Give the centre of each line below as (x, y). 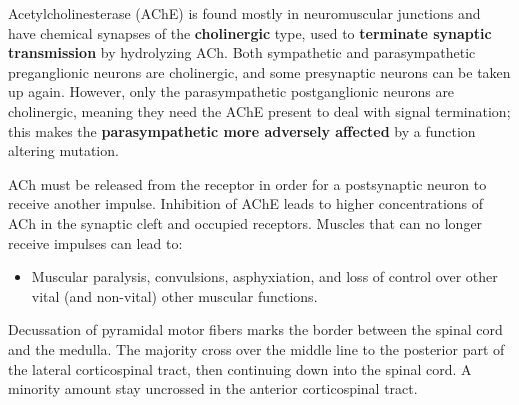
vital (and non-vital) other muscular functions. (174, 295)
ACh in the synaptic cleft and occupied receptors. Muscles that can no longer (245, 222)
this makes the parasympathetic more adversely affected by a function (242, 130)
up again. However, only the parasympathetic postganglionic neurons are (231, 91)
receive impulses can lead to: (95, 242)
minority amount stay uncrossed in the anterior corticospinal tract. (213, 388)
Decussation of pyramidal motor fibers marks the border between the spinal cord (255, 329)
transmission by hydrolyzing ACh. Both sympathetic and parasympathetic (242, 52)
